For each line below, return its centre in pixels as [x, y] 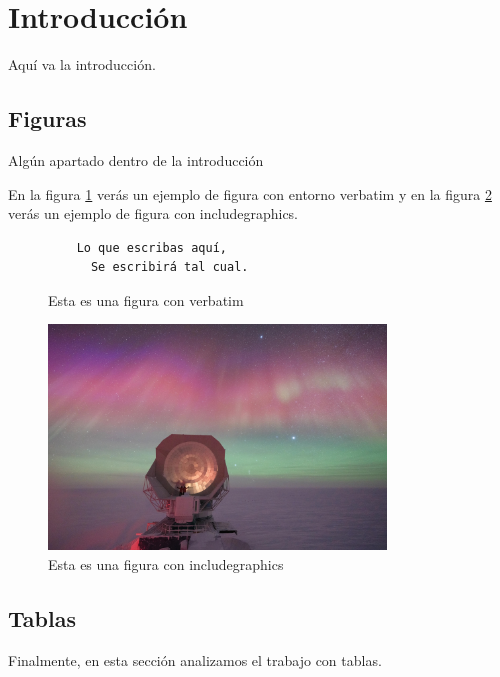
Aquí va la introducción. [82, 64]
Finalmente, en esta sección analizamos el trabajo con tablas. [195, 659]
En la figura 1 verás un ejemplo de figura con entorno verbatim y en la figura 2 [250, 193]
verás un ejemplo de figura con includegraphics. [153, 213]
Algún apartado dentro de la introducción [136, 159]
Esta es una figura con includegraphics [166, 563]
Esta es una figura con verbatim [146, 299]
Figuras [47, 118]
